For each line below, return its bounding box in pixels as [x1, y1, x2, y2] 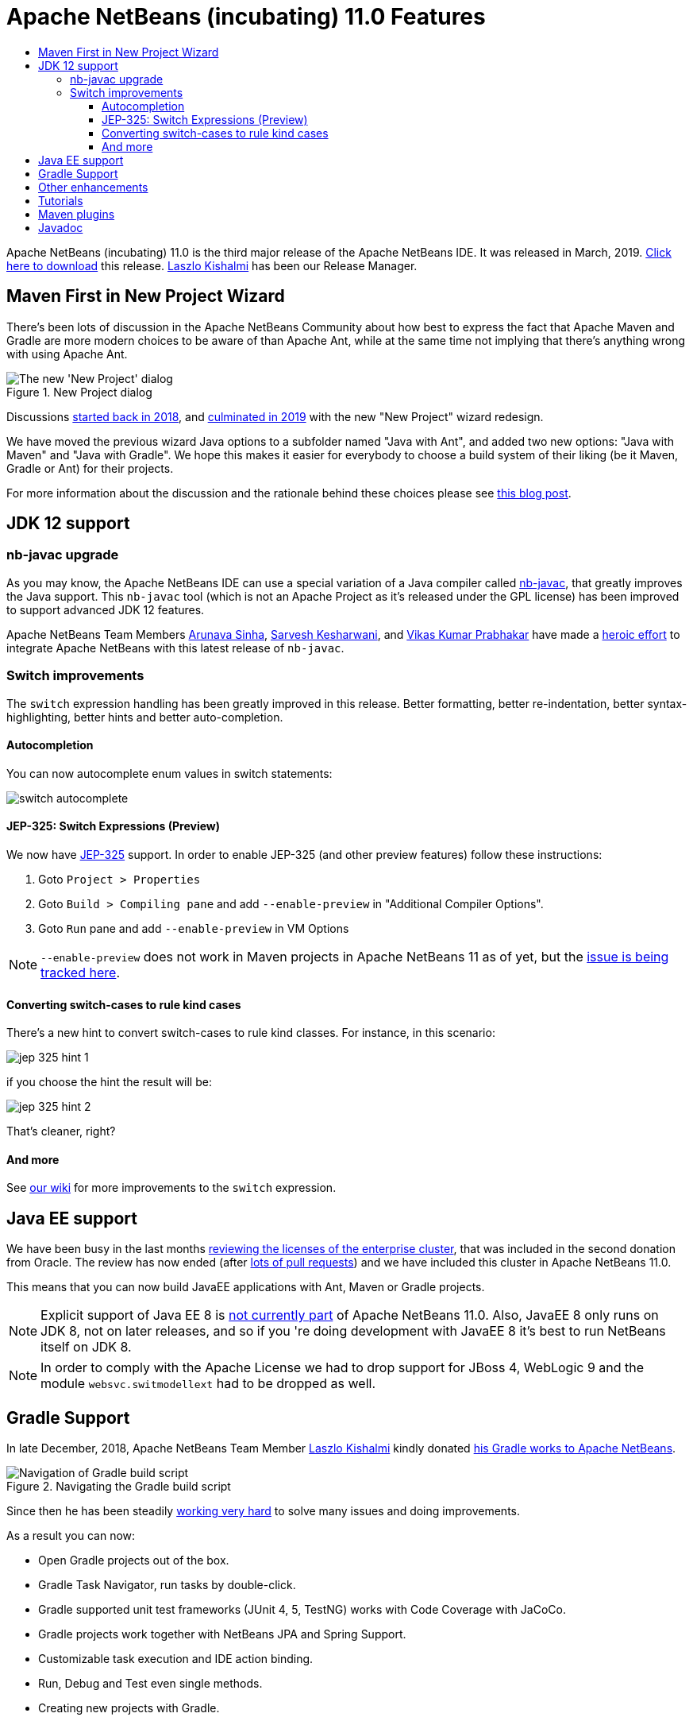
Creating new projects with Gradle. [38, 1701, 220, 1715]
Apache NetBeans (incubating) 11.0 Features [6, 3, 486, 30]
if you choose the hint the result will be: [6, 1075, 212, 1089]
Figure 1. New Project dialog [6, 385, 152, 399]
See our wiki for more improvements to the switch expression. [6, 1181, 337, 1195]
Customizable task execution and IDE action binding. [38, 1652, 314, 1666]
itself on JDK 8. [40, 1339, 132, 1356]
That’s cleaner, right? [6, 1124, 116, 1139]
